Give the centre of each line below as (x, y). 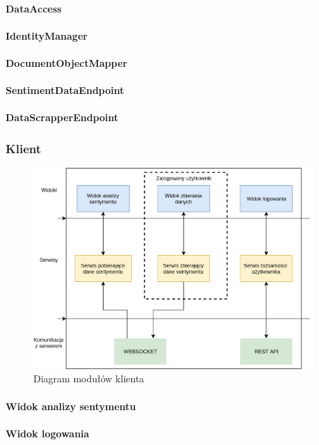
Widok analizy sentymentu (71, 406)
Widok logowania (48, 433)
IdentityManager (47, 35)
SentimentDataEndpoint (65, 90)
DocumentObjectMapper (67, 62)
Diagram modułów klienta (89, 378)
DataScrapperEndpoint (62, 117)
